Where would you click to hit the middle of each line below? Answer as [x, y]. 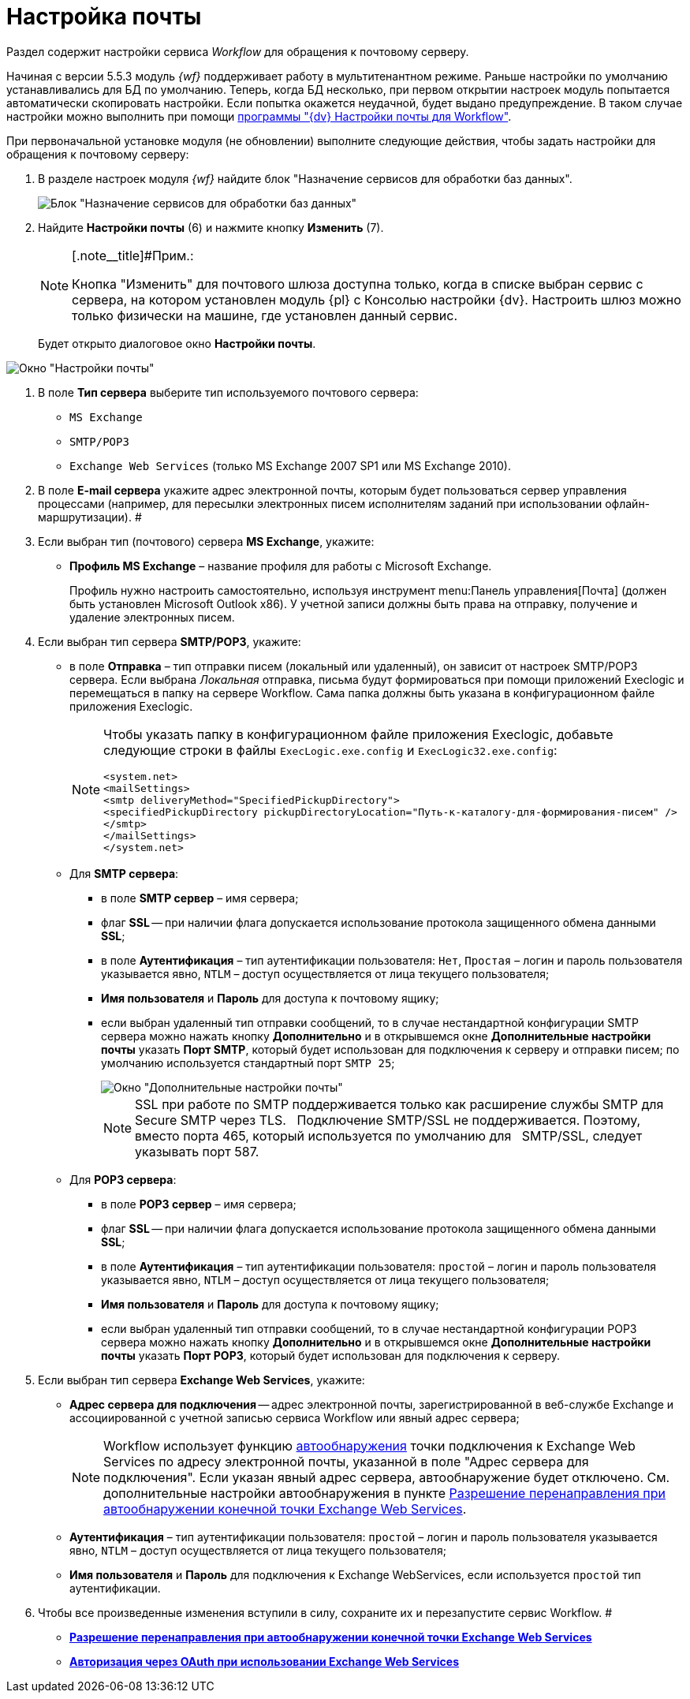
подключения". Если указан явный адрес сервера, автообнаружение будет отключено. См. [387, 1477]
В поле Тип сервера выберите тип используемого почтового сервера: [228, 392]
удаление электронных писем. [152, 617]
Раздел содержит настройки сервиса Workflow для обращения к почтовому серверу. [238, 51]
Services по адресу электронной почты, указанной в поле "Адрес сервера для [346, 1461]
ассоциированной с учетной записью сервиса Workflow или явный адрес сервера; [295, 1417]
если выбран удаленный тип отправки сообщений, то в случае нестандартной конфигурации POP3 [369, 1328]
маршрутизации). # [90, 517]
